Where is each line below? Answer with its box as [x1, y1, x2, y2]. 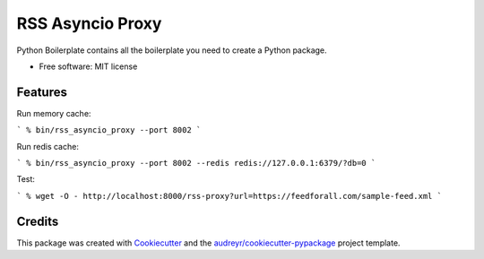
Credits [16, 213, 59, 229]
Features [16, 84, 67, 99]
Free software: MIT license [39, 61, 138, 72]
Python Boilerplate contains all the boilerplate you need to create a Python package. [16, 45, 327, 56]
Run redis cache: [16, 141, 80, 151]
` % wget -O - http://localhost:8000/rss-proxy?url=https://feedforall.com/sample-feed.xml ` [16, 191, 443, 201]
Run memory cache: [16, 108, 91, 118]
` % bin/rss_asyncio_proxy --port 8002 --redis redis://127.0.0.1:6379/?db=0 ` [16, 158, 376, 168]
